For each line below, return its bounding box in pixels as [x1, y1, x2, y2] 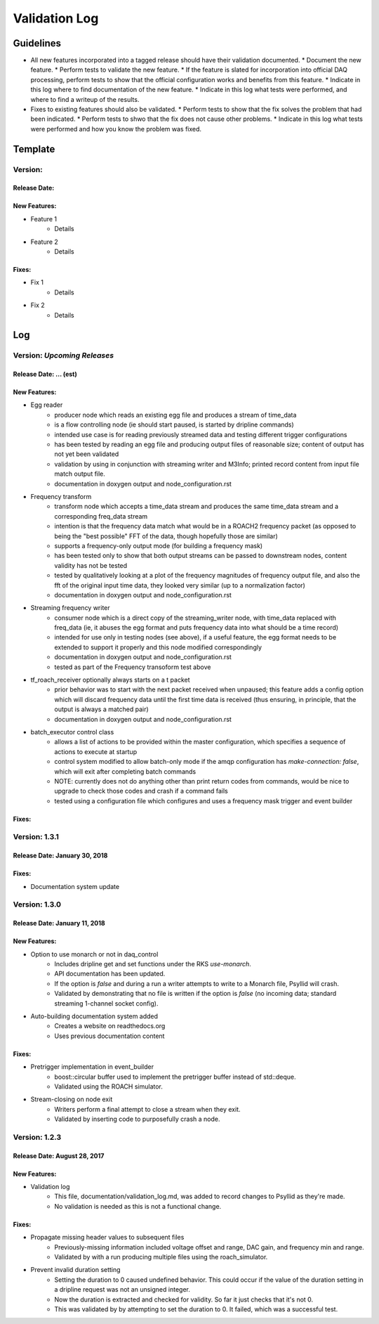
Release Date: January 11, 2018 [13, 919, 105, 928]
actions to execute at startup [54, 747, 137, 755]
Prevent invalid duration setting [30, 1266, 121, 1274]
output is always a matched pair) [54, 705, 149, 713]
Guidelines [13, 37, 61, 49]
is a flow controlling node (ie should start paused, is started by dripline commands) [54, 420, 294, 429]
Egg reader [30, 401, 63, 409]
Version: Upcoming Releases [13, 351, 114, 361]
